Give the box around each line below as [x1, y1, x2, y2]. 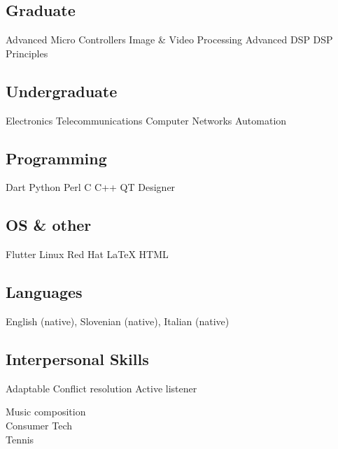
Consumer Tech [6, 418, 72, 432]
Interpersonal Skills [6, 348, 149, 369]
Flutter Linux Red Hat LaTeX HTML [6, 247, 169, 262]
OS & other [6, 214, 92, 236]
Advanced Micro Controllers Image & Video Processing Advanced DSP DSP [6, 32, 333, 47]
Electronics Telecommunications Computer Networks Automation [6, 113, 287, 127]
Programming [6, 147, 107, 169]
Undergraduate [6, 80, 118, 101]
